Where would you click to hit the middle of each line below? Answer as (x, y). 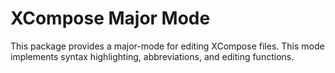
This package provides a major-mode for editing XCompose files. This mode (167, 46)
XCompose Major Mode (110, 18)
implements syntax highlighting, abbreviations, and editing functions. (152, 56)
